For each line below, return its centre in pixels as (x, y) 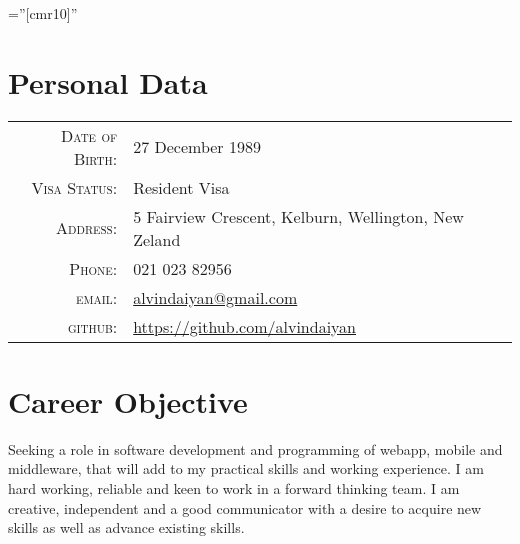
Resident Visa (181, 187)
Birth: (96, 158)
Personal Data (108, 81)
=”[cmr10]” (43, 13)
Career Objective (128, 400)
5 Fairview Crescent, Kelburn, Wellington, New (298, 216)
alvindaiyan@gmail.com (215, 297)
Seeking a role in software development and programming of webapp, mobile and (255, 448)
